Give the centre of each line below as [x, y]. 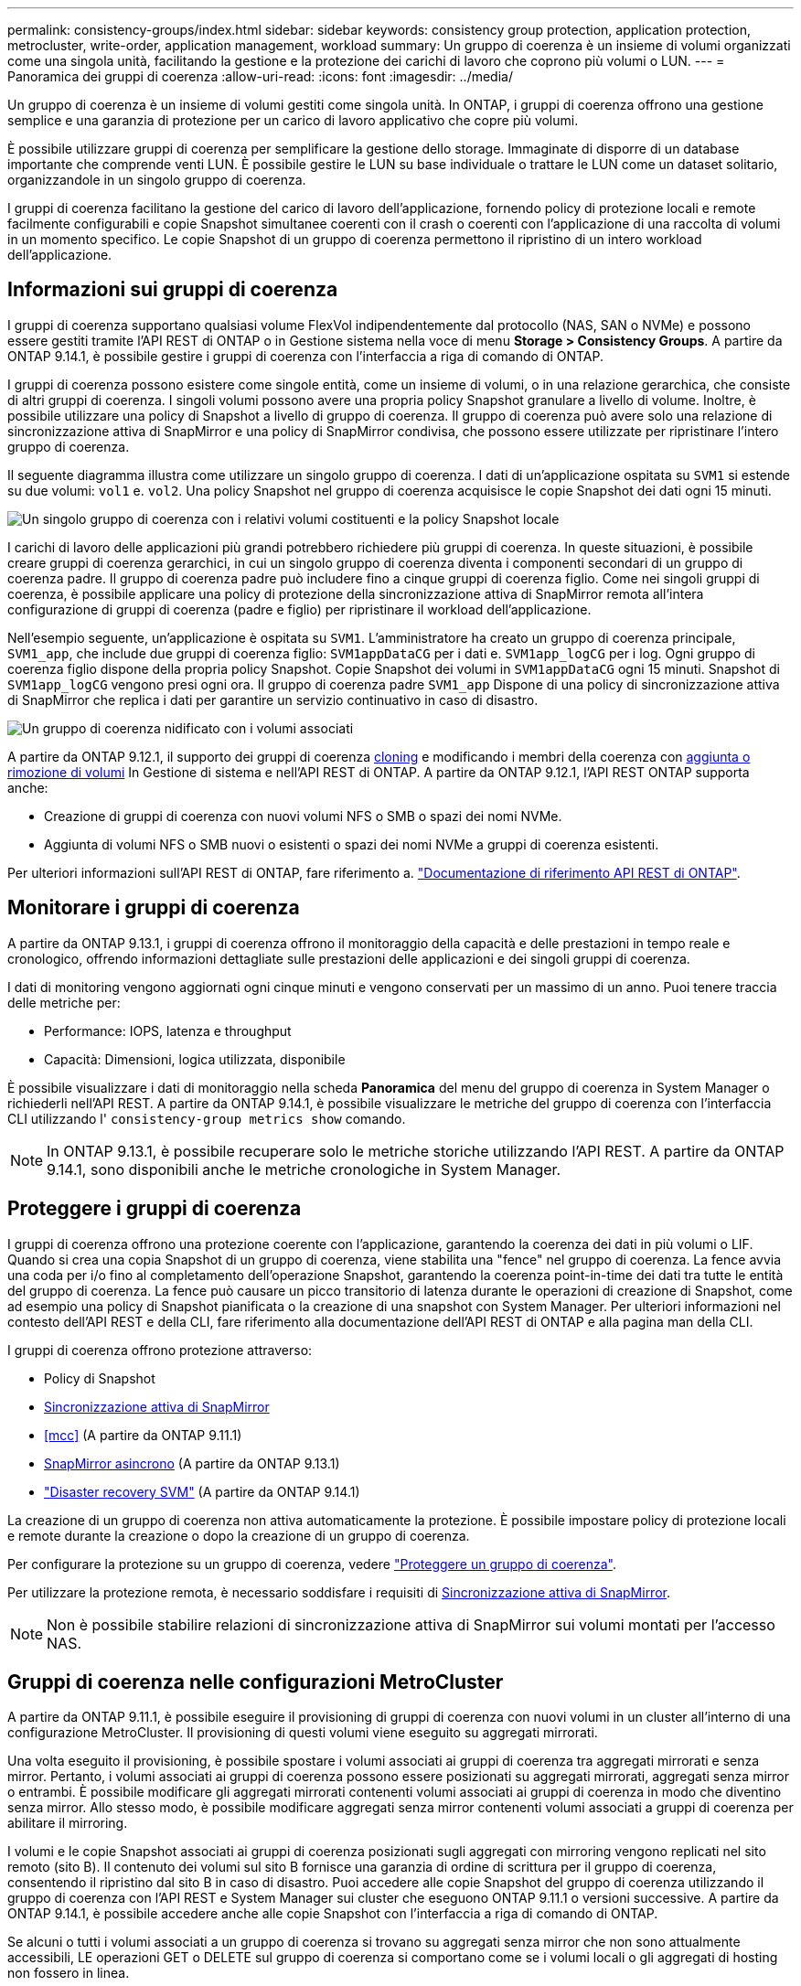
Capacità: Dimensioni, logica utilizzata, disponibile [195, 1059]
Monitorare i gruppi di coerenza [154, 908]
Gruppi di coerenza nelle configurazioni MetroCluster [256, 1682]
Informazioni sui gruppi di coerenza [173, 290]
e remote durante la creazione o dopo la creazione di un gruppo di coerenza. [239, 1535]
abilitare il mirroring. [68, 1823]
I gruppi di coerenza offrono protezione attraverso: [160, 1350]
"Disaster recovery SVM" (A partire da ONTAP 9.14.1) [202, 1491]
